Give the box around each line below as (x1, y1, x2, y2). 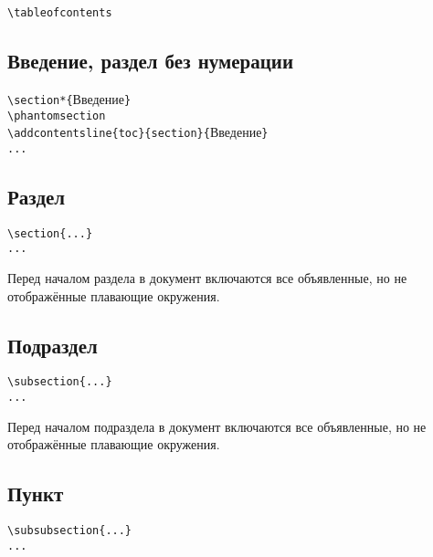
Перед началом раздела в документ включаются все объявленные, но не (7, 268, 407, 287)
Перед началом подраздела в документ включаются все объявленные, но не (7, 416, 427, 436)
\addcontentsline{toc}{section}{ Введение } (7, 122, 269, 142)
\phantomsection (7, 109, 106, 122)
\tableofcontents (7, 6, 112, 19)
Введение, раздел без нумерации (7, 47, 294, 75)
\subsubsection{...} (7, 524, 132, 538)
